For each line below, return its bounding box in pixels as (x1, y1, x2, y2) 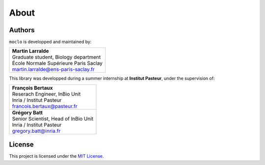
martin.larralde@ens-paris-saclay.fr (12, 66, 95, 73)
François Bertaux (12, 84, 53, 91)
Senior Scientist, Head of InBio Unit (12, 115, 94, 122)
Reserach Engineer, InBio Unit (12, 90, 81, 97)
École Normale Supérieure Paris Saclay (12, 60, 103, 67)
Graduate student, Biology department (12, 54, 101, 61)
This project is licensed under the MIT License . (9, 153, 104, 159)
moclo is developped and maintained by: (9, 39, 92, 45)
